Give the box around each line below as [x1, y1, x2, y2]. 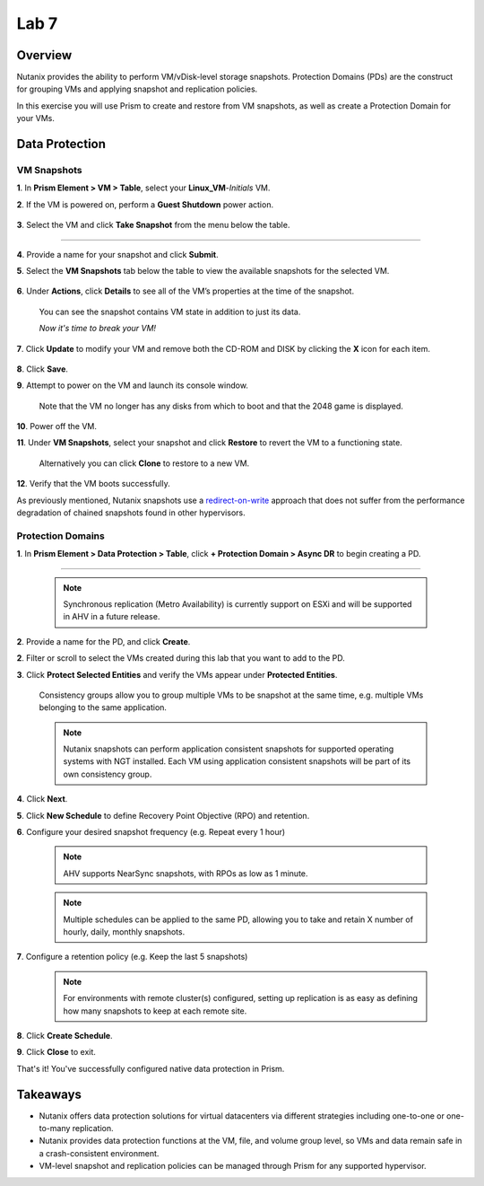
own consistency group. [63, 769, 152, 779]
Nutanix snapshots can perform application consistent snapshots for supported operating [63, 743, 394, 754]
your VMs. [16, 113, 56, 124]
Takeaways [16, 1086, 82, 1102]
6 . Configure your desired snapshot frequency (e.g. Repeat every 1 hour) [16, 827, 286, 838]
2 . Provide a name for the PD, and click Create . [16, 636, 191, 646]
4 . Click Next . [16, 794, 68, 804]
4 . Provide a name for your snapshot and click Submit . [16, 249, 219, 259]
